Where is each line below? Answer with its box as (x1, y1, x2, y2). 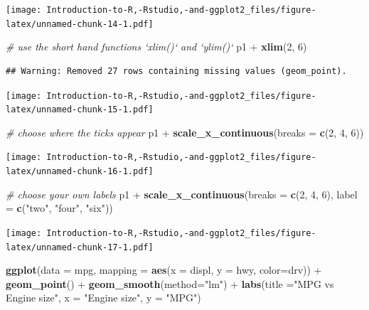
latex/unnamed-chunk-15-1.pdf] (6, 105, 154, 115)
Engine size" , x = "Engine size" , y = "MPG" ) (6, 290, 201, 305)
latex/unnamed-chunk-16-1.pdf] (6, 166, 154, 177)
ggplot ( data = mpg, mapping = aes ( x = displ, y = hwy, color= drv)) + (6, 262, 322, 277)
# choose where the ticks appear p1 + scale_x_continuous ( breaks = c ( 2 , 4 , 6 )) (6, 124, 364, 139)
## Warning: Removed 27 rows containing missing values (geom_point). (6, 65, 347, 76)
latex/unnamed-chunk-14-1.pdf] (6, 18, 154, 29)
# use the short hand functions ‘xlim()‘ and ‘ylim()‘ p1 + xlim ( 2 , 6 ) (6, 39, 307, 54)
